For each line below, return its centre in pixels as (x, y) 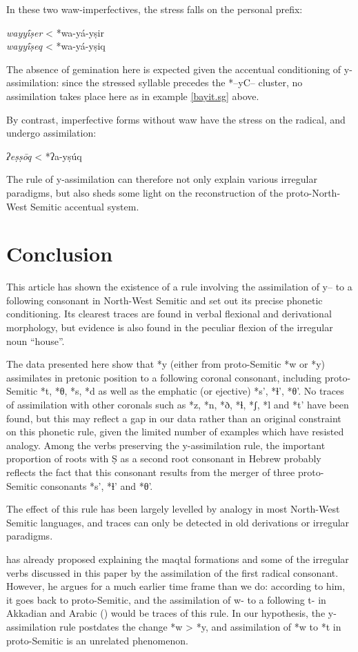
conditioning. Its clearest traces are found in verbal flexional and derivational (169, 314)
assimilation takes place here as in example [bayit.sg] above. (133, 96)
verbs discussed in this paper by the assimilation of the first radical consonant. (172, 572)
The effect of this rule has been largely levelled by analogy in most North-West (173, 509)
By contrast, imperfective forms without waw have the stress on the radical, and (176, 119)
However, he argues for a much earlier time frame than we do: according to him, (176, 586)
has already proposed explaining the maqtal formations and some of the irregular (178, 559)
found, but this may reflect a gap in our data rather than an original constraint (174, 418)
